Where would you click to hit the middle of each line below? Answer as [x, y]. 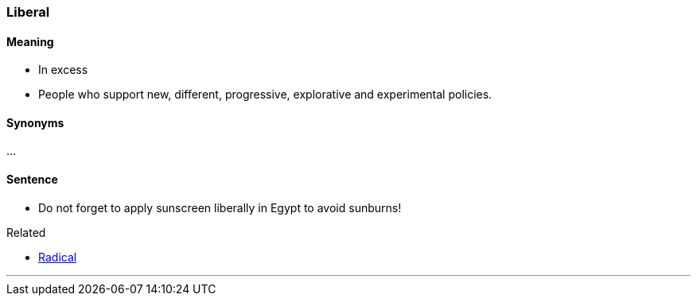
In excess [63, 70]
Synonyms [35, 122]
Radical [58, 257]
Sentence [32, 180]
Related [26, 232]
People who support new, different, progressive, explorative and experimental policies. [265, 95]
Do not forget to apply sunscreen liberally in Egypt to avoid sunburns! [220, 207]
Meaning [30, 41]
